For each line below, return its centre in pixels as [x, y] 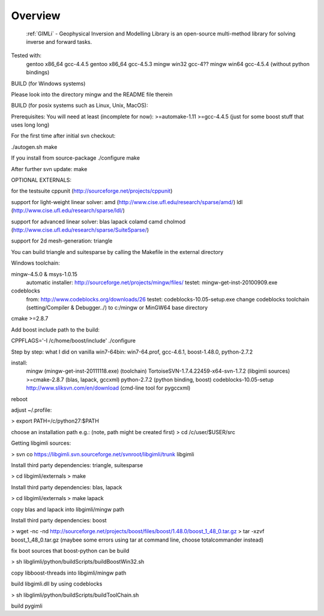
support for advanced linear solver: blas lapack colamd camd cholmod [98, 222]
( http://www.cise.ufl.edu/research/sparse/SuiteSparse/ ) [80, 230]
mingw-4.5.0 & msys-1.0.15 [44, 274]
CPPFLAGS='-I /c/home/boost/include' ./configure [73, 341]
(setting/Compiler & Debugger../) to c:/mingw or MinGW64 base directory [117, 308]
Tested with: [26, 56]
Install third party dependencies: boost [59, 520]
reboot [19, 399]
